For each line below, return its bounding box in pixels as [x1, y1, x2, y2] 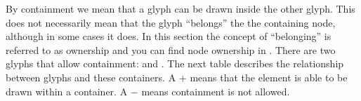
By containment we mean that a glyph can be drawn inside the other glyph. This [6, 1, 355, 15]
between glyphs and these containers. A [6, 69, 176, 84]
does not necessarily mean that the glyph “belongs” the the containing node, [6, 15, 336, 29]
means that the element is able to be [190, 69, 348, 84]
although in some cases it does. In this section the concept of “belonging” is [6, 29, 332, 43]
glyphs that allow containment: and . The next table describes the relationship [6, 56, 344, 71]
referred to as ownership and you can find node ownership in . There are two [6, 42, 336, 57]
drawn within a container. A [6, 83, 128, 98]
